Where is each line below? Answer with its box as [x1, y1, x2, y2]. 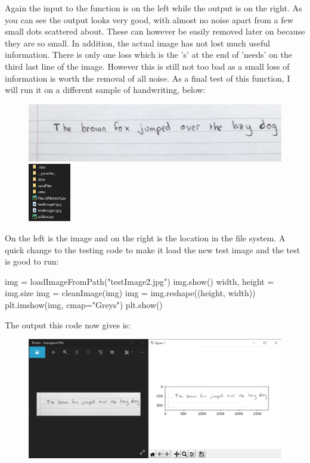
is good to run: [5, 255, 59, 268]
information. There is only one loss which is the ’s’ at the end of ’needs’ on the [5, 48, 292, 61]
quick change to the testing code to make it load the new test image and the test [5, 243, 300, 256]
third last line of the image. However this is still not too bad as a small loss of [5, 60, 290, 72]
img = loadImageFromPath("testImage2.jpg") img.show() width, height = [5, 275, 274, 287]
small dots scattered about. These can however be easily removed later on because [5, 25, 305, 38]
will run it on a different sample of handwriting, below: [5, 83, 206, 96]
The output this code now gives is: [5, 318, 131, 331]
